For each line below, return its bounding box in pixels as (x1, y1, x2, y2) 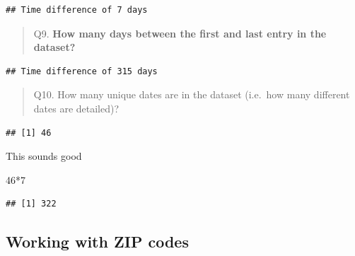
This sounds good (6, 149, 82, 163)
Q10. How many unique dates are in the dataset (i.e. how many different (33, 87, 350, 102)
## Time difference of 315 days (6, 66, 158, 76)
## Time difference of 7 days (6, 5, 148, 15)
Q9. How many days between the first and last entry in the (33, 25, 327, 40)
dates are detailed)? (33, 100, 120, 115)
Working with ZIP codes (6, 231, 189, 252)
